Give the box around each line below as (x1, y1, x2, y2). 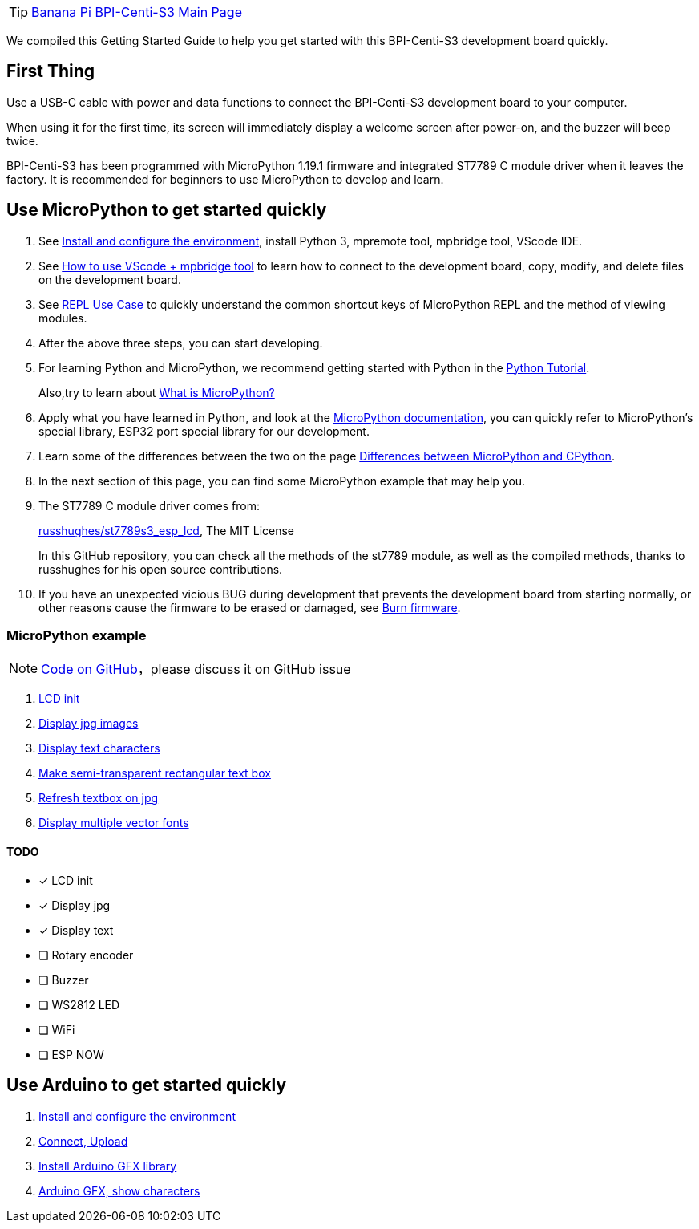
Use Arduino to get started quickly (6, 1075, 287, 1096)
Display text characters (38, 741, 160, 756)
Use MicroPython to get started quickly (6, 200, 327, 221)
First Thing (6, 61, 95, 82)
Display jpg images (38, 716, 139, 731)
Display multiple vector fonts (38, 816, 189, 830)
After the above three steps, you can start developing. (38, 335, 323, 350)
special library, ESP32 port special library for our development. (38, 424, 370, 438)
